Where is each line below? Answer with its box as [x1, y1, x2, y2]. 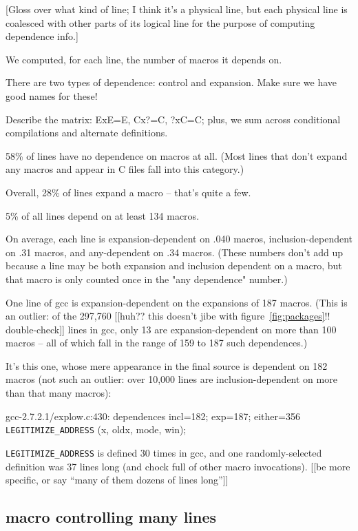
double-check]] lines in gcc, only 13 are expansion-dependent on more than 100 [6, 322, 337, 336]
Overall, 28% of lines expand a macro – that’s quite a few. [6, 185, 251, 199]
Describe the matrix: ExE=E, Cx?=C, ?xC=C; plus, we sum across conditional [6, 112, 341, 126]
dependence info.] [6, 29, 78, 43]
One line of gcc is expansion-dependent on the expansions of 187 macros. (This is [6, 295, 348, 309]
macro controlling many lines [6, 506, 217, 528]
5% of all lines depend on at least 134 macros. [6, 208, 200, 222]
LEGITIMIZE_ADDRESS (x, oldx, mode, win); [6, 422, 187, 437]
